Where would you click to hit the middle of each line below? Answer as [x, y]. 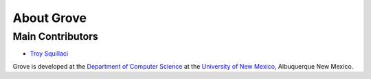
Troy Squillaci [49, 54]
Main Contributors [56, 36]
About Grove [50, 18]
